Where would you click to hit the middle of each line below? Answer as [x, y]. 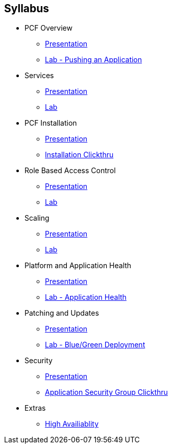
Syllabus [27, 8]
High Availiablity [72, 424]
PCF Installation [51, 123]
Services [39, 76]
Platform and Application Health [78, 266]
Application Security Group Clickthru [106, 392]
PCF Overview [48, 28]
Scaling [37, 218]
